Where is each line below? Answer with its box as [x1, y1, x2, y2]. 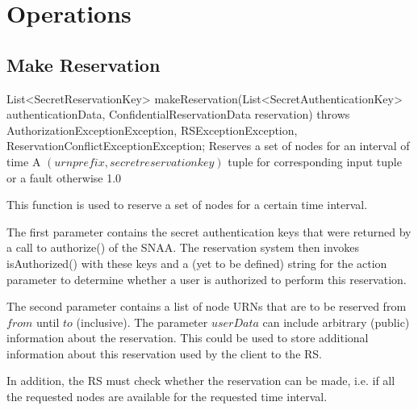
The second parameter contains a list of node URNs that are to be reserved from [6, 298, 407, 315]
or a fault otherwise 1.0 [6, 169, 122, 186]
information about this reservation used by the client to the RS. [6, 345, 323, 362]
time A [6, 153, 41, 169]
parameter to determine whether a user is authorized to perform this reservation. [6, 270, 407, 287]
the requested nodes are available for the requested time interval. [6, 388, 328, 405]
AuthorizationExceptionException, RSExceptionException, [6, 121, 298, 138]
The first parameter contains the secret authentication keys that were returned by [6, 223, 412, 240]
